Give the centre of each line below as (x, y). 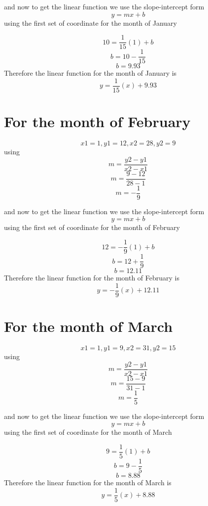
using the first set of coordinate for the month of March (88, 432)
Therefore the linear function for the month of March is (88, 483)
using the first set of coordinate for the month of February (92, 227)
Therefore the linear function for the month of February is (92, 278)
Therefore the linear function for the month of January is (90, 73)
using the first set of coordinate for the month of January (90, 23)
